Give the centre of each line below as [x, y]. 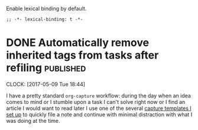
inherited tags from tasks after [82, 55]
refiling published [46, 68]
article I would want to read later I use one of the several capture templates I [99, 108]
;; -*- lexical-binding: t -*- [45, 19]
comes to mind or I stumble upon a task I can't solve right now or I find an [96, 102]
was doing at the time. [33, 121]
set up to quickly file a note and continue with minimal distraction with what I [99, 114]
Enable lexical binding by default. [46, 9]
